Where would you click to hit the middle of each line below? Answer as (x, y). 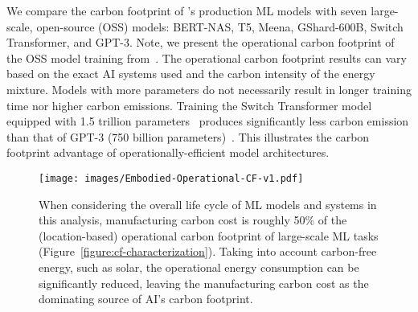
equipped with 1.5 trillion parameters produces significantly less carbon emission (208, 121)
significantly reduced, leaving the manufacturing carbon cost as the (204, 283)
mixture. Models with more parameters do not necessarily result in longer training (209, 89)
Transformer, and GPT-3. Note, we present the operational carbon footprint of (201, 42)
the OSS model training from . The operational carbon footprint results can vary (207, 57)
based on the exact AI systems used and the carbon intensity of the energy (191, 74)
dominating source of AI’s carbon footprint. (146, 299)
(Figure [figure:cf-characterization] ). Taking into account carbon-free (208, 251)
